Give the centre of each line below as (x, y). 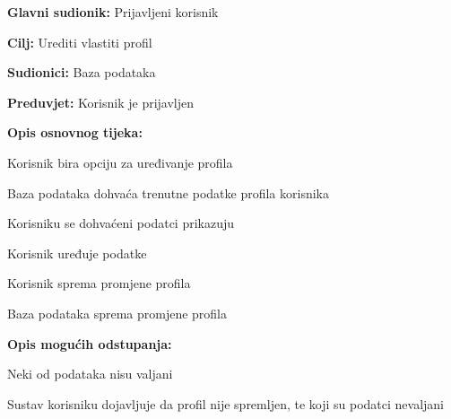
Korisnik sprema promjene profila (99, 283)
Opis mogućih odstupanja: (90, 343)
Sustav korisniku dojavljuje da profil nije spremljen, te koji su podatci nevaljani (226, 403)
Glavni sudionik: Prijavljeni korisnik (113, 12)
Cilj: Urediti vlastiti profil (80, 42)
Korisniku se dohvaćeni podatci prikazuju (121, 223)
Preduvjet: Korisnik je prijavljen (101, 102)
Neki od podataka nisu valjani (90, 374)
